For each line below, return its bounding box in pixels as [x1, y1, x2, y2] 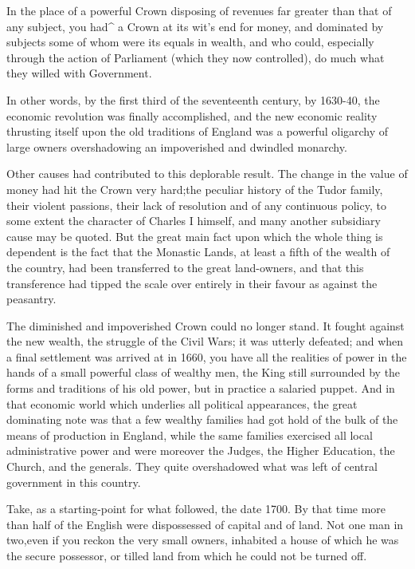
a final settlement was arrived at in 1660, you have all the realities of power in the [6, 348, 407, 365]
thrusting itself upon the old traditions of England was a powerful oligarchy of [6, 123, 389, 140]
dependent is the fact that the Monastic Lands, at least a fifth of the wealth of [6, 243, 390, 260]
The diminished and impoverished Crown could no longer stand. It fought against [6, 317, 405, 334]
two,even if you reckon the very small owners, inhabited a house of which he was [6, 531, 399, 548]
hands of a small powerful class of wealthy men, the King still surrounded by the [6, 364, 401, 381]
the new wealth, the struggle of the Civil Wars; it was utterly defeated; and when [6, 333, 404, 350]
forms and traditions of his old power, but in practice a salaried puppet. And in [6, 380, 395, 397]
